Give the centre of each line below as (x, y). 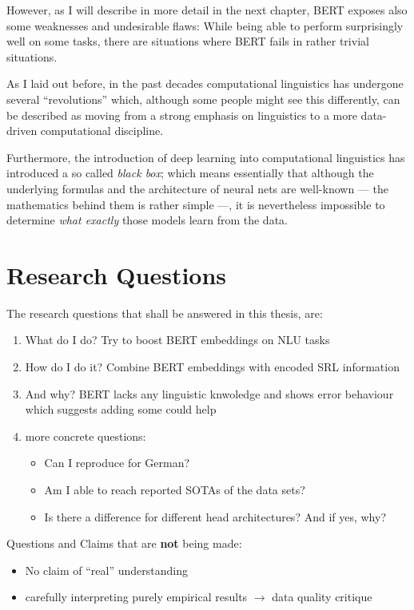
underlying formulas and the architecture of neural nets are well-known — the (197, 188)
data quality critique (322, 597)
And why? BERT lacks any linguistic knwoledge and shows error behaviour (209, 393)
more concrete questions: (86, 436)
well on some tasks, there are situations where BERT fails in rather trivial (188, 41)
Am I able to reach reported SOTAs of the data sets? (175, 489)
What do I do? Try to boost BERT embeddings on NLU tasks (177, 340)
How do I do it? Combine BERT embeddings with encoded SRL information (212, 367)
